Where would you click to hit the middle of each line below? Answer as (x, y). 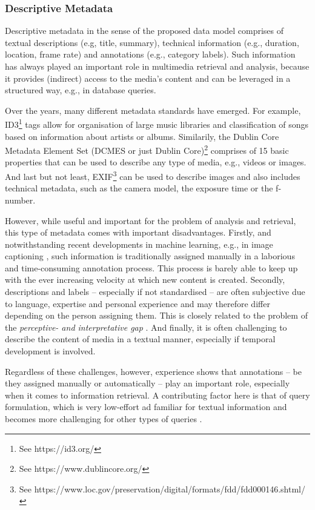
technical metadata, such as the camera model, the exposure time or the (139, 188)
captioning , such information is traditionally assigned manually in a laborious (150, 256)
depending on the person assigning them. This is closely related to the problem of (156, 315)
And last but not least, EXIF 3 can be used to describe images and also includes (153, 175)
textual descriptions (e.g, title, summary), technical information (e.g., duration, (152, 42)
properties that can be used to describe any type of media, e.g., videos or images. (156, 162)
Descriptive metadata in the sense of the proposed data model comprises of (144, 31)
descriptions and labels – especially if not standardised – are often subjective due (155, 292)
